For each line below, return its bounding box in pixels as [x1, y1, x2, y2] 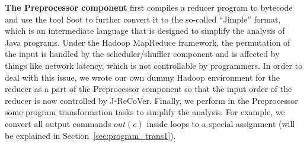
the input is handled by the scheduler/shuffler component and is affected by [5, 47, 280, 60]
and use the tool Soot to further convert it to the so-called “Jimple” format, [5, 12, 281, 25]
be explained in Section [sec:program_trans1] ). [5, 129, 176, 141]
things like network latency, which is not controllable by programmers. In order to [5, 59, 303, 71]
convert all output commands [5, 117, 111, 129]
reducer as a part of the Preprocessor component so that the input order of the [5, 82, 292, 95]
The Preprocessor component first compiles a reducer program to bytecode [5, 1, 293, 13]
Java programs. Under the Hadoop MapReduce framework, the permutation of [5, 36, 290, 48]
